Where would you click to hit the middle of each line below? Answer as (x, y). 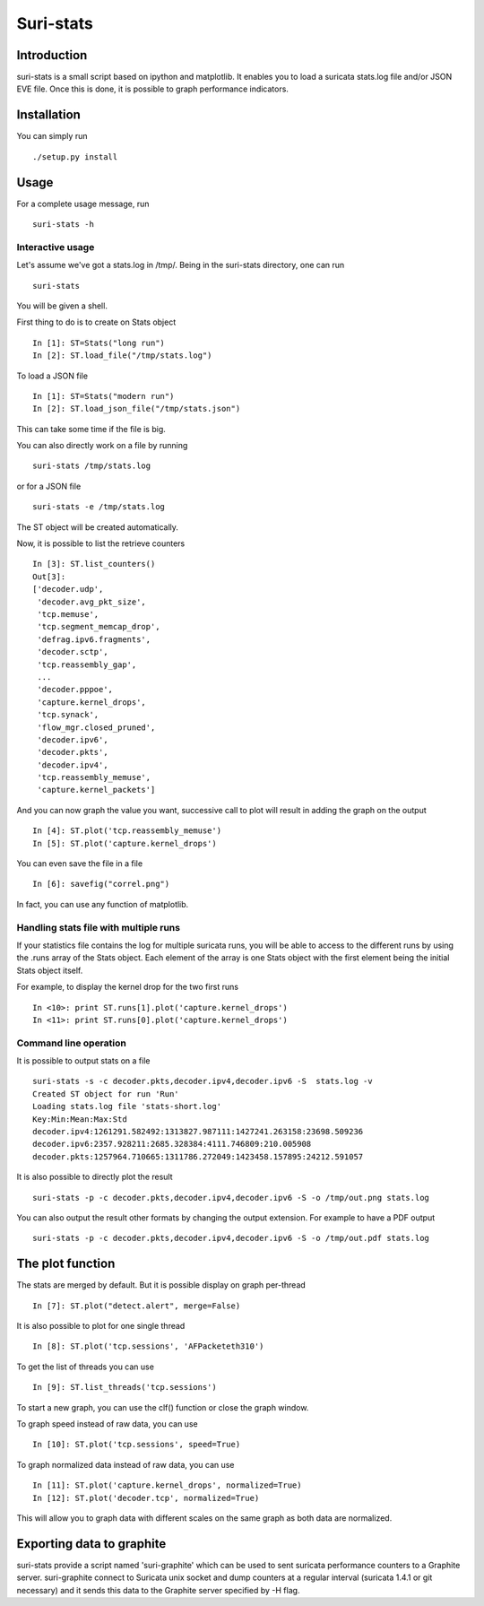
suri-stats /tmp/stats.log (92, 466)
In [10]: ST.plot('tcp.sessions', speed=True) (137, 1445)
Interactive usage (56, 247)
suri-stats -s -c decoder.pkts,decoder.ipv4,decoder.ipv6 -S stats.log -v (203, 1081)
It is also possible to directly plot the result (95, 1177)
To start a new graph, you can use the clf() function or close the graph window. (163, 1407)
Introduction (52, 55)
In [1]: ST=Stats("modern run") (104, 396)
